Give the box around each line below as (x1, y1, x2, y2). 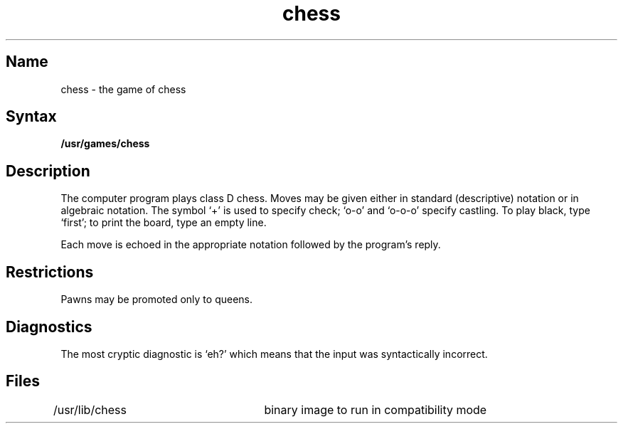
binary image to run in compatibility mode (264, 402, 487, 417)
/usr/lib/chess (53, 402, 127, 417)
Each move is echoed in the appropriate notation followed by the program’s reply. (60, 238, 441, 251)
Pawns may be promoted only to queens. (60, 293, 252, 306)
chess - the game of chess (60, 83, 186, 95)
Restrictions (6, 263, 94, 281)
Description (6, 161, 90, 180)
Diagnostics (6, 317, 92, 336)
